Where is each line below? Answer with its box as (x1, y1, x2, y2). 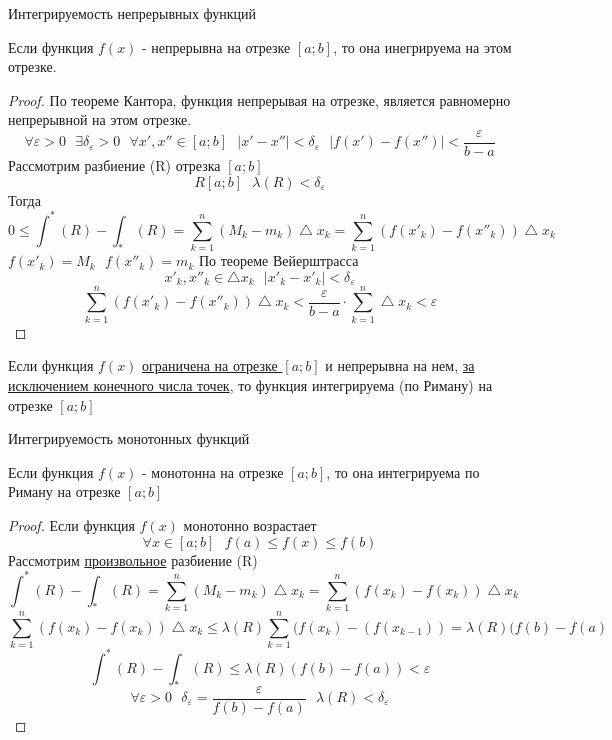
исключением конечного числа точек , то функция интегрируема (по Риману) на (8, 374, 493, 395)
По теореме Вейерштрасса (198, 250, 359, 271)
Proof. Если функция (8, 514, 135, 535)
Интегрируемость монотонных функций (8, 428, 250, 449)
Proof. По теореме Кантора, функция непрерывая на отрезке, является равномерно (8, 89, 511, 110)
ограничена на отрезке (142, 355, 278, 376)
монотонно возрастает (183, 514, 317, 535)
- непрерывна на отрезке (142, 36, 291, 57)
